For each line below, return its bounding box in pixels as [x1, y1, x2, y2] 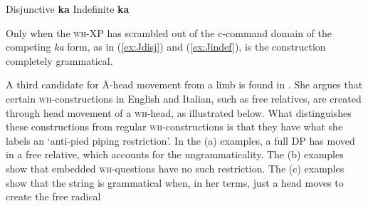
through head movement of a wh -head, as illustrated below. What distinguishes [6, 105, 352, 120]
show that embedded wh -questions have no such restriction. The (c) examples [6, 160, 345, 175]
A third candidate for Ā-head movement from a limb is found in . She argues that [6, 77, 363, 92]
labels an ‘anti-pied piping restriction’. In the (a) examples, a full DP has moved [6, 133, 355, 148]
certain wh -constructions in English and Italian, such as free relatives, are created [6, 91, 362, 105]
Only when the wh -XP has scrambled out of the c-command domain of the [6, 25, 332, 40]
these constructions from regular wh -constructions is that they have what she [6, 119, 343, 134]
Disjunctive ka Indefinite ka [6, 1, 130, 16]
